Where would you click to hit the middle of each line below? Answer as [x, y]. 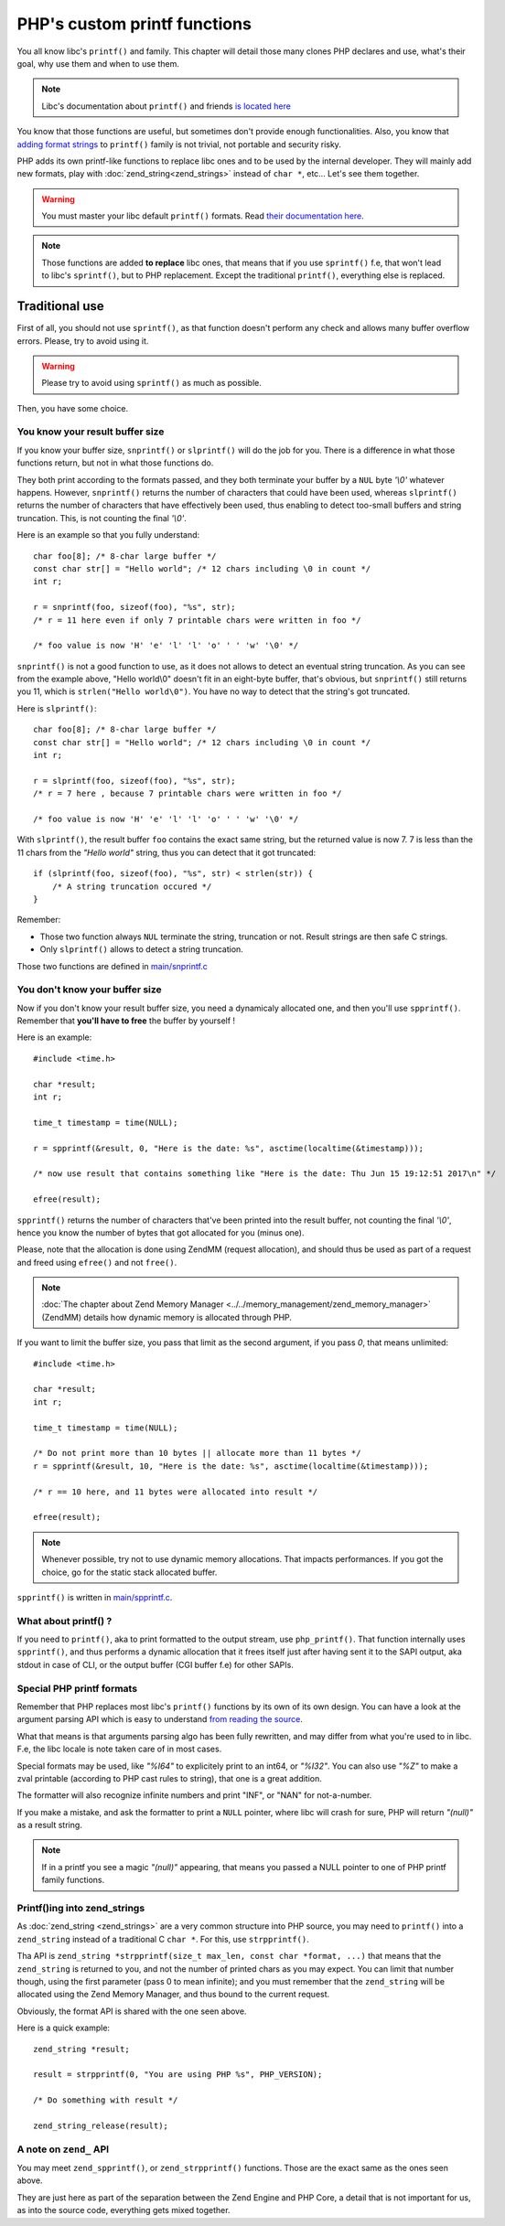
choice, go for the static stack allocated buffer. [129, 1572]
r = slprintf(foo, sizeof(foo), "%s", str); [135, 781]
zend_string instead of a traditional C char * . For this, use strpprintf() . [163, 1939]
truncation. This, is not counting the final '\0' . [102, 518]
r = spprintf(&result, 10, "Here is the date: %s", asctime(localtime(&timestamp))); [231, 1466]
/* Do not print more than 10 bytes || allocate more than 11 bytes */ [197, 1453]
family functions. [73, 1880]
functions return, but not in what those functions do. [115, 463]
